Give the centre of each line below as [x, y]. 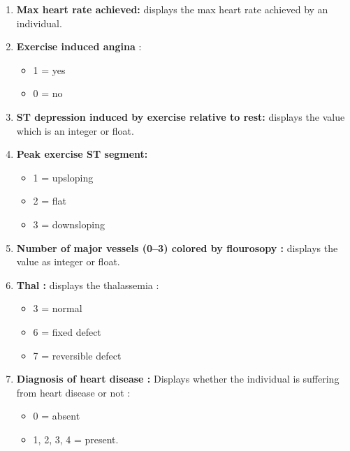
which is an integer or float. [75, 130]
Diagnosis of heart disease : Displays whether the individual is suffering [178, 379]
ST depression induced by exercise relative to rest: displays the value [181, 116]
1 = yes [49, 69]
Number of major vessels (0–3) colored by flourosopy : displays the [177, 247]
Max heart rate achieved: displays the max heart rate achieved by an [172, 9]
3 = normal [58, 308]
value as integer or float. [68, 261]
